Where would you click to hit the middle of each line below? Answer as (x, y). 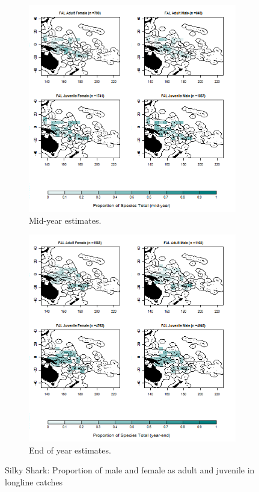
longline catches (34, 481)
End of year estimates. (70, 450)
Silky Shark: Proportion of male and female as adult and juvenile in (130, 470)
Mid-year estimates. (65, 220)
